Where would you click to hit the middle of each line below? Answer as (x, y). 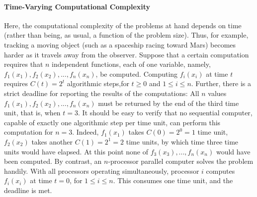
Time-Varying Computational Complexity (77, 6)
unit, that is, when (32, 113)
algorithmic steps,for (98, 83)
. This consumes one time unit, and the (173, 180)
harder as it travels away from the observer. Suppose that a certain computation (127, 54)
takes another (52, 141)
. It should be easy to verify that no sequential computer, (165, 113)
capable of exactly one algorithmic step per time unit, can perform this (112, 122)
